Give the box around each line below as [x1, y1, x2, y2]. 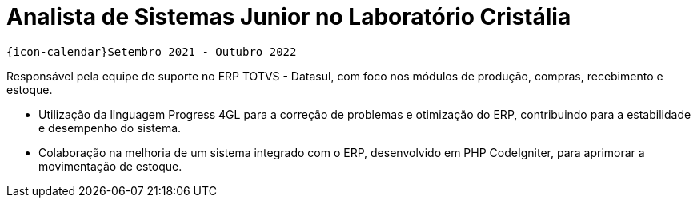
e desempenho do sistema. [38, 120, 182, 135]
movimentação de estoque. [38, 159, 182, 173]
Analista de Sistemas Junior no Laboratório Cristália [6, 3, 571, 30]
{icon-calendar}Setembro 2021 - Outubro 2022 [6, 45, 297, 58]
